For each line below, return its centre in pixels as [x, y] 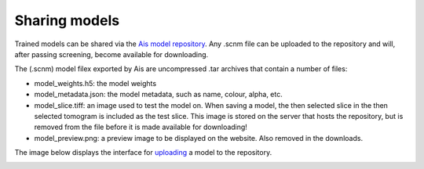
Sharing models [67, 20]
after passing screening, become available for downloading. [111, 54]
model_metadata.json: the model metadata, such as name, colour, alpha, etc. [158, 95]
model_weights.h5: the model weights [95, 83]
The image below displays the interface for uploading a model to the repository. [143, 153]
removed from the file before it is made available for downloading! [141, 127]
